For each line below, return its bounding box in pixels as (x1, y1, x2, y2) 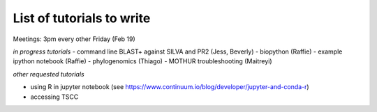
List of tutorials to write (13, 10, 151, 26)
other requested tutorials (13, 70, 84, 78)
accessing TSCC (30, 93, 79, 101)
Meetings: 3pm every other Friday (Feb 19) (13, 35, 135, 43)
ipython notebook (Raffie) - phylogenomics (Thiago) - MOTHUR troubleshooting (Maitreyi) (13, 57, 272, 65)
